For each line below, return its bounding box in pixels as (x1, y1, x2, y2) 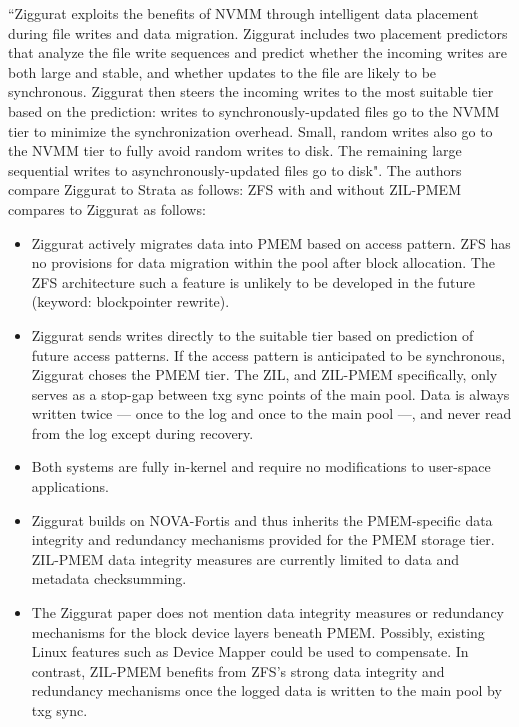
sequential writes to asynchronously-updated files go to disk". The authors (8, 159, 462, 180)
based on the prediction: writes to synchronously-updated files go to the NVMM (8, 100, 500, 121)
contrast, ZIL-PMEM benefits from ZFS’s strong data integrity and (31, 660, 445, 681)
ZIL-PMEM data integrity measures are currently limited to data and (31, 548, 459, 569)
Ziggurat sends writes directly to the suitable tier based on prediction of (31, 324, 474, 345)
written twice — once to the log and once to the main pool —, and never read (31, 403, 512, 424)
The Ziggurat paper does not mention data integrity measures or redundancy (31, 602, 505, 623)
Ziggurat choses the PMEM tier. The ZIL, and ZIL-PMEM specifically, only (31, 364, 498, 385)
